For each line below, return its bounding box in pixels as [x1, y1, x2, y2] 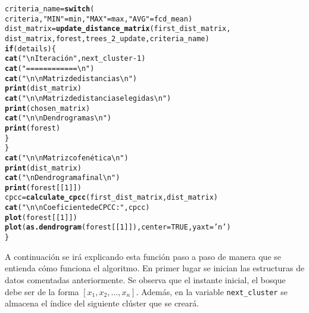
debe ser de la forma [5, 285, 79, 297]
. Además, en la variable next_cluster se [136, 285, 288, 297]
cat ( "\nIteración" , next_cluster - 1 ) [5, 54, 146, 63]
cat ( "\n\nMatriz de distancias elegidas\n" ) [5, 94, 171, 103]
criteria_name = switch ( [5, 5, 95, 13]
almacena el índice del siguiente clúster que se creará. [5, 297, 199, 309]
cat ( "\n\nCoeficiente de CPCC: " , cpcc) [5, 203, 150, 212]
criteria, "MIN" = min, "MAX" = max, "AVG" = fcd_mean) [5, 14, 193, 23]
